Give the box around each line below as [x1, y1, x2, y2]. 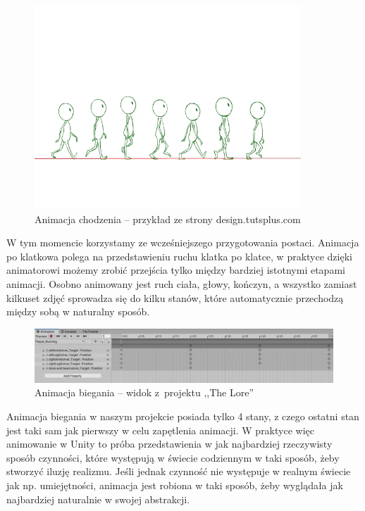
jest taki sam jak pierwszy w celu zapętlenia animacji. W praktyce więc [6, 422, 314, 437]
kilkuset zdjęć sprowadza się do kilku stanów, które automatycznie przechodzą [6, 290, 344, 305]
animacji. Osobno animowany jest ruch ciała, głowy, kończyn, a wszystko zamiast [6, 277, 357, 291]
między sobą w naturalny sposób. [6, 304, 150, 319]
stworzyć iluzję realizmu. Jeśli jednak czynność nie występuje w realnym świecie [6, 464, 351, 479]
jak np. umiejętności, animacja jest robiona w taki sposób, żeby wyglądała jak [6, 478, 343, 493]
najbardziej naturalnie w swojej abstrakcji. [6, 491, 190, 506]
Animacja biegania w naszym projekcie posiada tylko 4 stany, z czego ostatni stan [6, 409, 359, 424]
